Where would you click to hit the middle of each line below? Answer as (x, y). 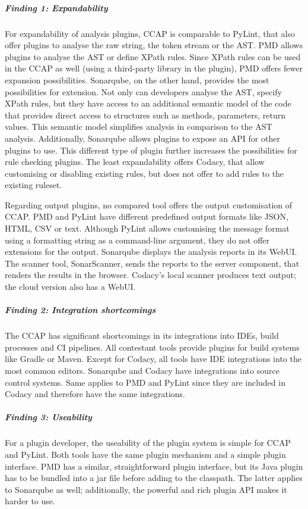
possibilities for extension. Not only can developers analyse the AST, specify (143, 91)
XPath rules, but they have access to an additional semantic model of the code (148, 103)
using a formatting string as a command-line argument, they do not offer (137, 240)
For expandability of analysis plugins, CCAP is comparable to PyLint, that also (150, 33)
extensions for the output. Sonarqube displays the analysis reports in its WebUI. (151, 252)
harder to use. (30, 501)
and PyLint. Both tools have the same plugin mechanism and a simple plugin (145, 454)
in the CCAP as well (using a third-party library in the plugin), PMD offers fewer (154, 68)
